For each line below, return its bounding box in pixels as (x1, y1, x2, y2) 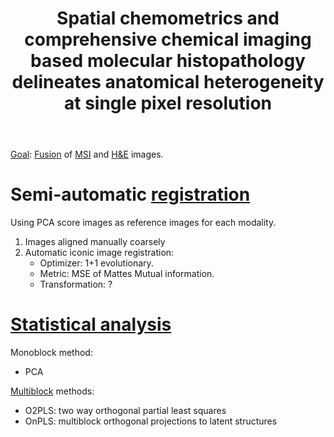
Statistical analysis (10, 313, 172, 336)
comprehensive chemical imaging (24, 28, 312, 51)
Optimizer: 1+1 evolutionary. (39, 257, 154, 269)
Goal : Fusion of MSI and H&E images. (10, 148, 164, 161)
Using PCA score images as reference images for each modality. (10, 217, 277, 229)
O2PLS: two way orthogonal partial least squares (24, 405, 227, 417)
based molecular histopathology (30, 50, 306, 72)
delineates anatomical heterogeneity (11, 71, 325, 94)
